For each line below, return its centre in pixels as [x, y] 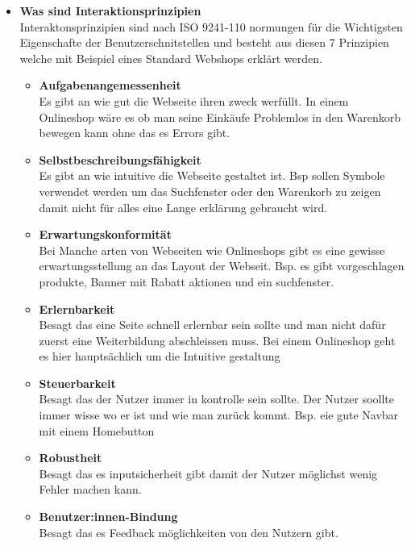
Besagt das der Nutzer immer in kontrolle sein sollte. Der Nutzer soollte [216, 399]
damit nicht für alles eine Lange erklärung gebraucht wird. [183, 207]
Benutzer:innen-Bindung [108, 517]
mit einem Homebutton [97, 430]
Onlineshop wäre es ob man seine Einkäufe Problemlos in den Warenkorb [220, 117]
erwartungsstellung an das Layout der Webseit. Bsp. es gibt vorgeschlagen [222, 266]
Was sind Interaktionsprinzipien [110, 10]
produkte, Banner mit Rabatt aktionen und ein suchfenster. [187, 281]
